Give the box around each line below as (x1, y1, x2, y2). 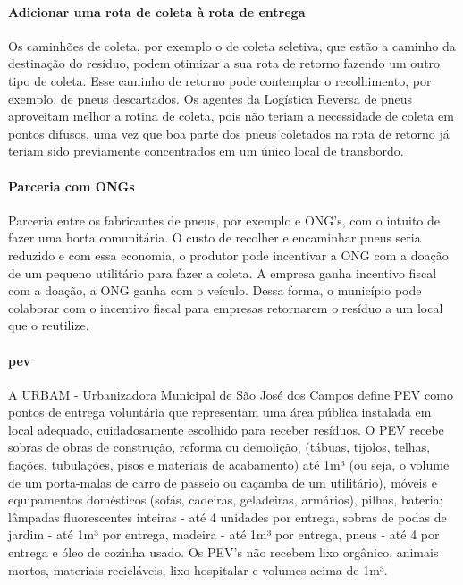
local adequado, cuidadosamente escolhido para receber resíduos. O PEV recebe (8, 420, 444, 438)
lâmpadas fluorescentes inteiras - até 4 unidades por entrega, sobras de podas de (8, 507, 447, 526)
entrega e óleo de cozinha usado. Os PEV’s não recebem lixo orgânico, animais (8, 543, 439, 562)
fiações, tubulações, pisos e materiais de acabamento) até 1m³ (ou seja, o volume (8, 455, 450, 474)
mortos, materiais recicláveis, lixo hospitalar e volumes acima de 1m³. (8, 560, 388, 579)
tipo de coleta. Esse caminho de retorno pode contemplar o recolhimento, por (8, 71, 432, 89)
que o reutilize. (8, 316, 89, 335)
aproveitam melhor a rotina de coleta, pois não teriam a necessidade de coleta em (8, 106, 454, 125)
